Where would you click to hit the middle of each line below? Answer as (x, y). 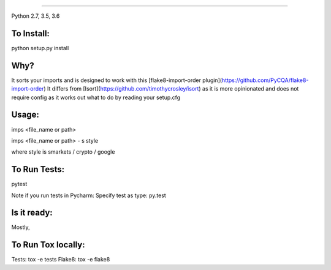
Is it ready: (32, 213)
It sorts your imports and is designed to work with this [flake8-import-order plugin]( (117, 80)
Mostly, (21, 227)
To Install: (31, 33)
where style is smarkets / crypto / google (63, 152)
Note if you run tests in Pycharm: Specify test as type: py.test (89, 195)
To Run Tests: (38, 169)
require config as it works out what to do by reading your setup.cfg (96, 97)
